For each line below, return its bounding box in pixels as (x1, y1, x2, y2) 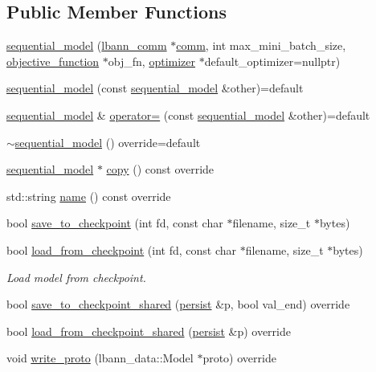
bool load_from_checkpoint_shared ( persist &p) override (6, 322, 291, 339)
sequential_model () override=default (14, 133, 201, 150)
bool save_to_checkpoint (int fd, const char (6, 215, 223, 231)
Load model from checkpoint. (6, 268, 146, 285)
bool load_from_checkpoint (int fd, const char (6, 241, 237, 258)
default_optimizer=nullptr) (204, 52, 341, 69)
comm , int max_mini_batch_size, (176, 37, 346, 54)
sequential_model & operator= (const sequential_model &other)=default (6, 106, 370, 123)
